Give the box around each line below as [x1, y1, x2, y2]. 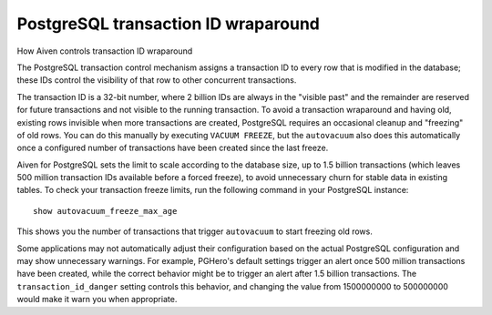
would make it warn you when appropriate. [16, 294, 178, 305]
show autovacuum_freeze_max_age [33, 206, 178, 216]
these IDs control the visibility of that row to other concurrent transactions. [16, 75, 297, 86]
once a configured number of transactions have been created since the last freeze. [16, 142, 329, 154]
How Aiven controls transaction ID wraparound [16, 46, 193, 56]
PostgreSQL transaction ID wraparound [16, 14, 321, 34]
